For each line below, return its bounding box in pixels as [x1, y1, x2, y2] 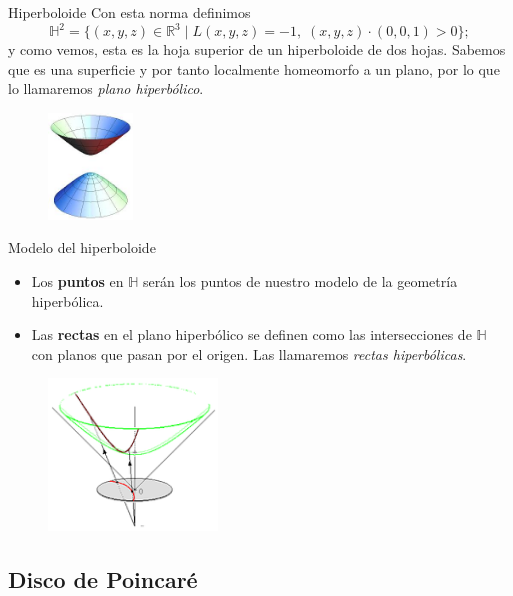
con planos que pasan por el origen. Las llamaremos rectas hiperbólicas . [31, 343, 467, 364]
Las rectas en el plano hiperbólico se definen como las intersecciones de [31, 324, 472, 345]
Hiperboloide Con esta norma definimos [8, 2, 251, 22]
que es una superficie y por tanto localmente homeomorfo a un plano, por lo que [8, 58, 500, 79]
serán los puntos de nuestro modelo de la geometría [142, 270, 458, 291]
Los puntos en [31, 270, 124, 291]
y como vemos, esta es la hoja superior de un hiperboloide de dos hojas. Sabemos [8, 39, 506, 60]
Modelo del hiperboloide [8, 237, 156, 258]
